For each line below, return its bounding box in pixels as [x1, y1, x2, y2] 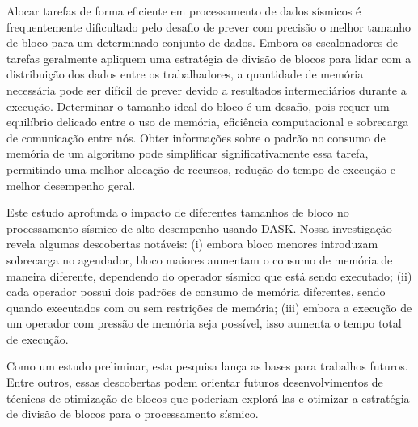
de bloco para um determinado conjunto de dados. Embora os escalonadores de [6, 34, 399, 51]
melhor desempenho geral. [6, 176, 136, 193]
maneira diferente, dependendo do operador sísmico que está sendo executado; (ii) [6, 267, 412, 284]
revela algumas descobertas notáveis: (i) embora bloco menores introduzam [6, 235, 378, 252]
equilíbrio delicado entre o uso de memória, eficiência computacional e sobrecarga [6, 113, 409, 130]
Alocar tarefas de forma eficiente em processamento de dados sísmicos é [6, 2, 361, 19]
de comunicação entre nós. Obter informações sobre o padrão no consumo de [6, 129, 386, 146]
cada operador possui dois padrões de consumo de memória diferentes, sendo [6, 283, 386, 300]
